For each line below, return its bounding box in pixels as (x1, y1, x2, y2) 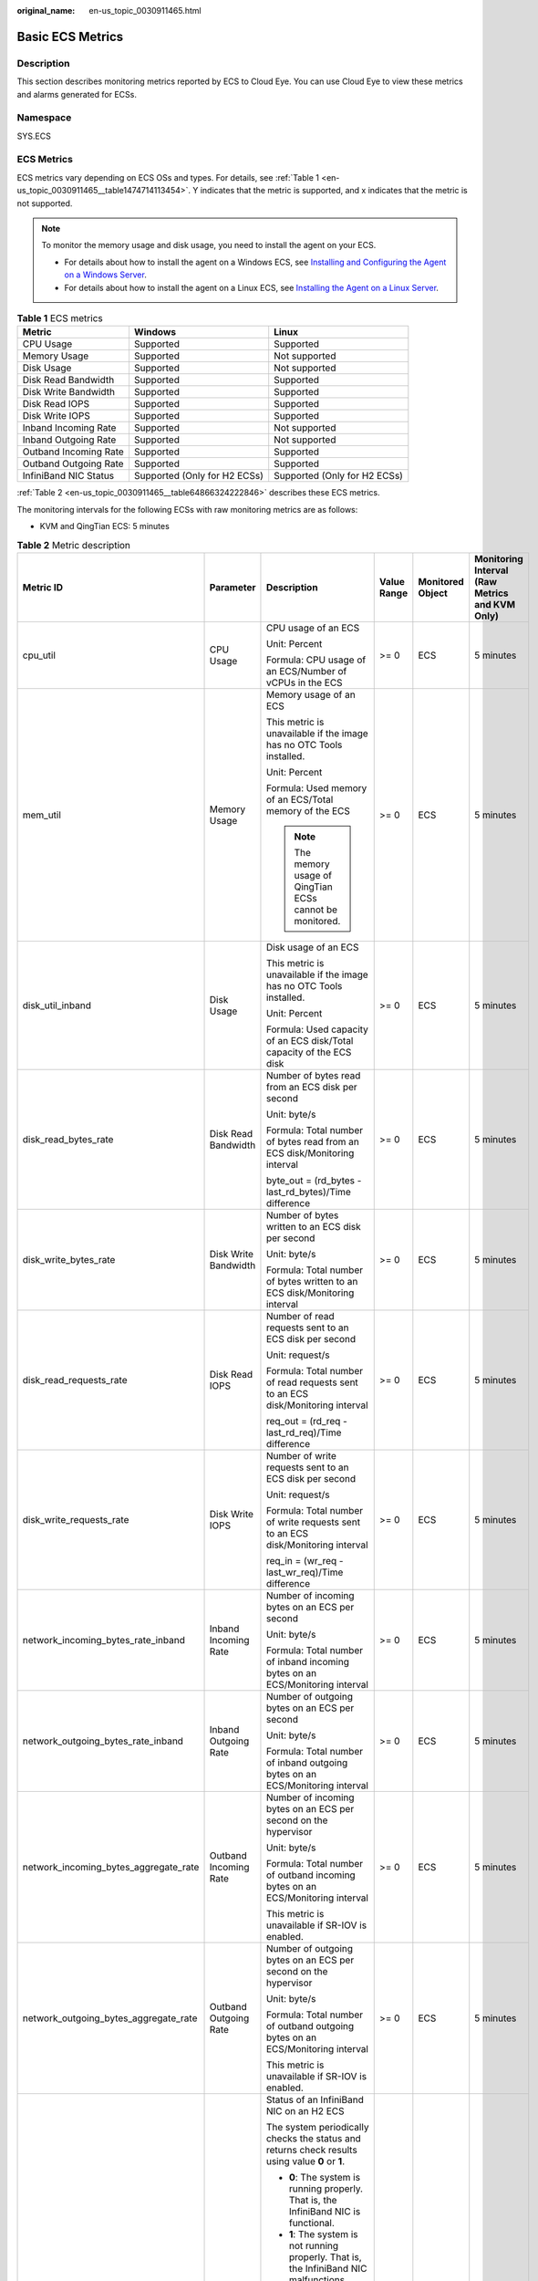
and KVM (474, 598, 515, 610)
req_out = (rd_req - (265, 1414, 348, 1427)
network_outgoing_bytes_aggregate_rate (22, 2012, 198, 2025)
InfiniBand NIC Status (22, 470, 115, 483)
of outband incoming (265, 1869, 356, 1881)
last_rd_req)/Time (265, 1426, 342, 1439)
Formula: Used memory (265, 781, 367, 794)
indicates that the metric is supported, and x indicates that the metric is (200, 185, 469, 196)
